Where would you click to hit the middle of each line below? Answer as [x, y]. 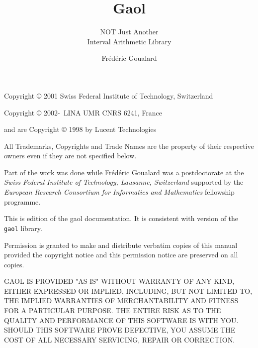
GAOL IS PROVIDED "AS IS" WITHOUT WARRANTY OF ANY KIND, [119, 281]
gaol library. [23, 228]
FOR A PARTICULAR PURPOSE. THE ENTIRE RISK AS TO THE [113, 310]
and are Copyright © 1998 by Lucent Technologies [80, 129]
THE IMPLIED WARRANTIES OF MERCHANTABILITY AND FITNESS [121, 300]
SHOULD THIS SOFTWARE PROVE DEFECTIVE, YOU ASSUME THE [120, 330]
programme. [22, 201]
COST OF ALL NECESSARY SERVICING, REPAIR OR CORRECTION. [120, 339]
